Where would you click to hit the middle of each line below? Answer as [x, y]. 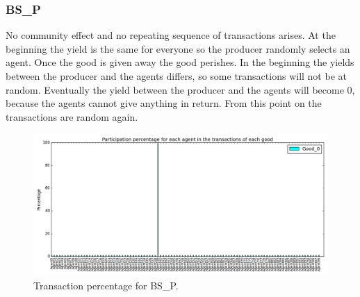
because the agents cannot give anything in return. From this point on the [164, 103]
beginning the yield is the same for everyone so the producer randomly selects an [178, 48]
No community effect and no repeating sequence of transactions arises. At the [171, 35]
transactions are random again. [72, 116]
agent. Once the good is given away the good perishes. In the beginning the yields [180, 62]
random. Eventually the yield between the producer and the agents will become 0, [180, 89]
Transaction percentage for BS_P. [106, 285]
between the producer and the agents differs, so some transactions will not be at [176, 76]
